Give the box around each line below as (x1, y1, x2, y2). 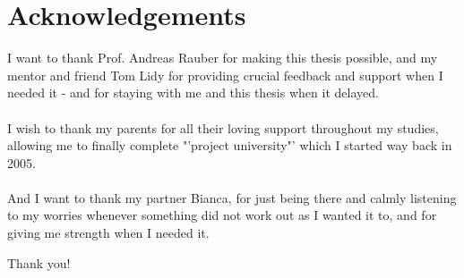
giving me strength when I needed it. (7, 223, 210, 242)
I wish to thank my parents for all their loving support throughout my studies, (7, 118, 439, 137)
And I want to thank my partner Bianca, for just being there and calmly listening (7, 188, 457, 206)
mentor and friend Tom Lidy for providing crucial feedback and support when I (7, 65, 443, 84)
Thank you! (7, 253, 71, 272)
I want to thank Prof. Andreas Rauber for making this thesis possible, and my (7, 48, 438, 67)
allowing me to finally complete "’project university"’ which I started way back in (7, 136, 452, 155)
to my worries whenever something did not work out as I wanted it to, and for (7, 206, 437, 224)
